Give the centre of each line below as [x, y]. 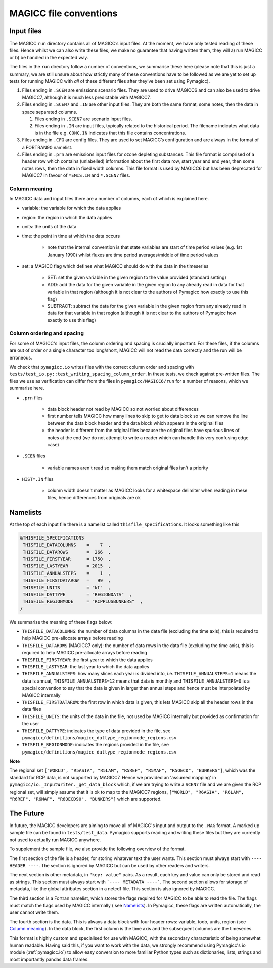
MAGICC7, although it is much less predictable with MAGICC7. [86, 97]
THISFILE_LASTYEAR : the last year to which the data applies [85, 667]
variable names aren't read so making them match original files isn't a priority [128, 468]
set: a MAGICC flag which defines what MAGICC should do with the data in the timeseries [115, 266]
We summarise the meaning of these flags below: [61, 622]
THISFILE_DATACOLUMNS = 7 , [67, 545]
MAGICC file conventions [63, 13]
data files [32, 709]
